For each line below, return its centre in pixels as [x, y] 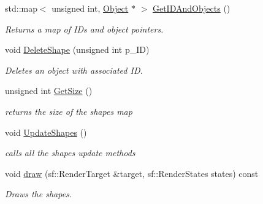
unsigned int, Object [90, 8]
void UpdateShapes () [46, 132]
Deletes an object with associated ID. [74, 70]
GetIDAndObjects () [191, 8]
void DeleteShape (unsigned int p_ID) [77, 49]
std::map [21, 8]
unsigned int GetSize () [49, 91]
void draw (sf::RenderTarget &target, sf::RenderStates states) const [132, 173]
